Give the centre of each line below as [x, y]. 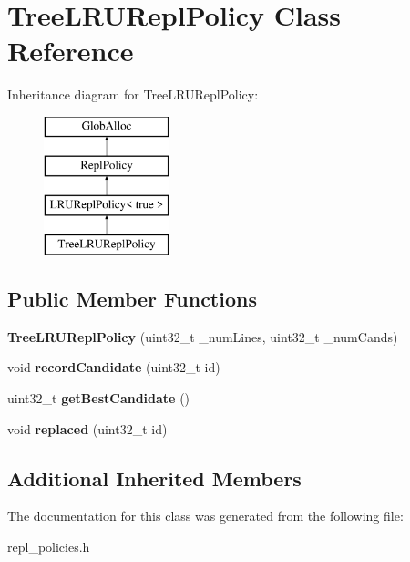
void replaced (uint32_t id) [87, 428]
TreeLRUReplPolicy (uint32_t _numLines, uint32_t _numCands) [203, 336]
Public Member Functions [132, 299]
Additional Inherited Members [154, 478]
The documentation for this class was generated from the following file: [205, 516]
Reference [71, 51]
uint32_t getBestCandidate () [99, 398]
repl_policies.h [49, 547]
